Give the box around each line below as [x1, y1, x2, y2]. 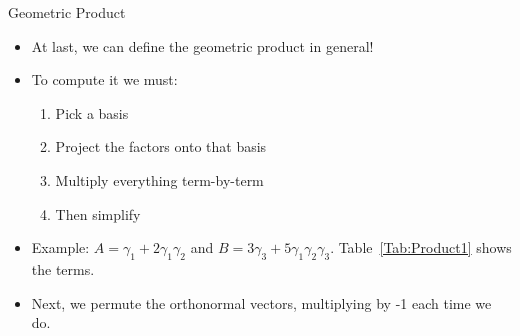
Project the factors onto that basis [55, 136, 267, 157]
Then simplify [55, 203, 141, 224]
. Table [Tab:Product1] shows [330, 237, 512, 258]
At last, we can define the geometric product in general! [31, 35, 374, 56]
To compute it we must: [31, 69, 178, 90]
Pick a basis [55, 102, 129, 123]
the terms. [31, 258, 95, 279]
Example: [31, 237, 90, 258]
